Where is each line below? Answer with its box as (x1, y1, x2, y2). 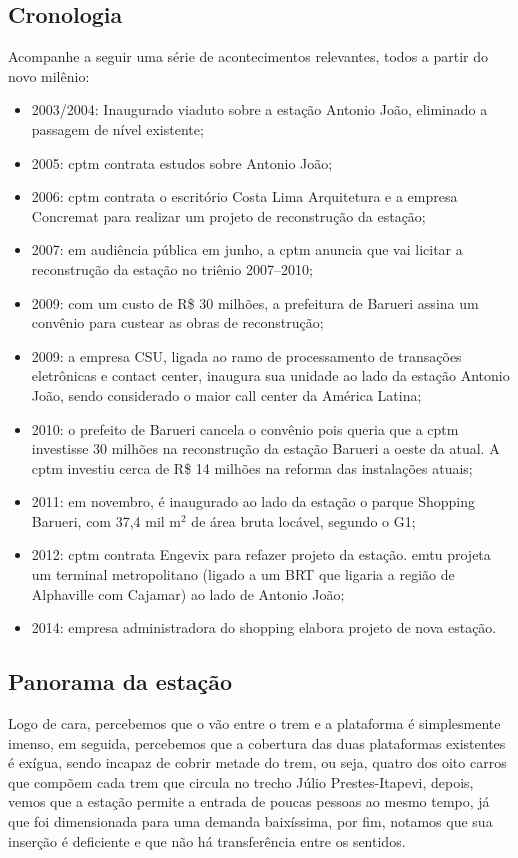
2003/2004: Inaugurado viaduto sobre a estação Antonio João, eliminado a (31, 99, 488, 120)
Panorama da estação (8, 666, 233, 697)
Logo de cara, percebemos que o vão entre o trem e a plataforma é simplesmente (8, 713, 501, 734)
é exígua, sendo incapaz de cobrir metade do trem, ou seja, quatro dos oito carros (8, 752, 507, 773)
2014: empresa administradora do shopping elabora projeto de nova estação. (31, 617, 497, 638)
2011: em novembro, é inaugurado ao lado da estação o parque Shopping (31, 491, 475, 512)
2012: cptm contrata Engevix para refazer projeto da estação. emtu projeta (31, 544, 491, 565)
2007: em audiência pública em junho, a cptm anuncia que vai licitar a (31, 239, 463, 260)
